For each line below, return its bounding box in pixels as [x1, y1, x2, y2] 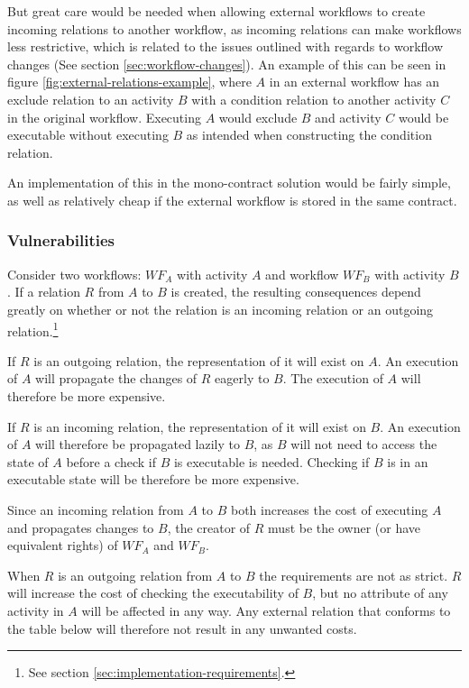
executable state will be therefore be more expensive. [7, 470, 299, 489]
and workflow [265, 264, 339, 283]
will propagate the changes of [35, 369, 198, 388]
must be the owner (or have [268, 518, 421, 537]
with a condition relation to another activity [191, 89, 437, 108]
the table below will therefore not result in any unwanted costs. [7, 619, 357, 638]
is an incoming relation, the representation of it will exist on [33, 417, 366, 436]
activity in [7, 601, 64, 619]
